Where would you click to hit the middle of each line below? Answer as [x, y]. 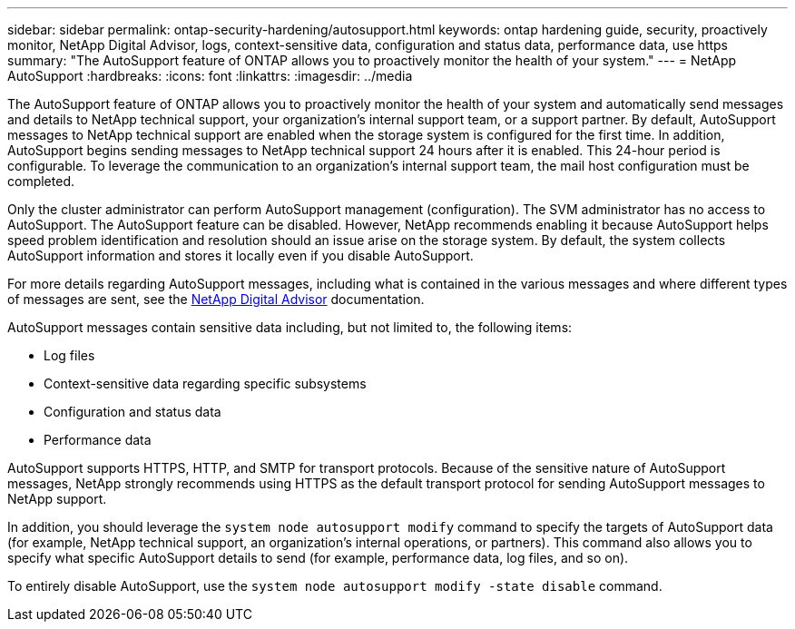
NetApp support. [57, 499]
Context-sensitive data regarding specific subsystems [205, 383]
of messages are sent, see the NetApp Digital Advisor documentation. [216, 299]
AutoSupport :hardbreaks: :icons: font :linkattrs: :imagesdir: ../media [210, 76]
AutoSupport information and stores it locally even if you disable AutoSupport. [240, 256]
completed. [41, 181]
